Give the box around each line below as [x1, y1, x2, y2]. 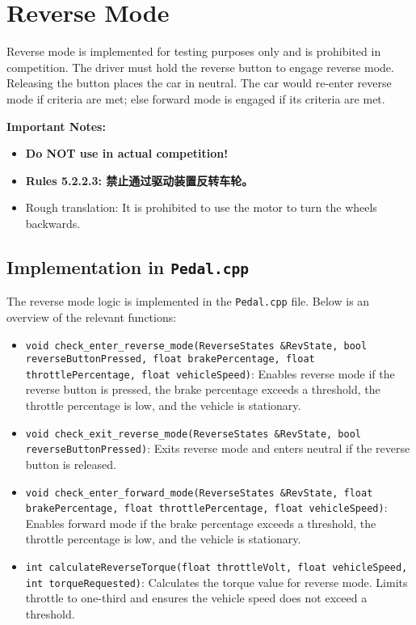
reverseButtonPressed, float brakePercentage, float [25, 353, 315, 365]
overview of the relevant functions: [6, 308, 177, 325]
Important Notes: [6, 117, 106, 134]
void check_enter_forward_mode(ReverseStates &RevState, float [25, 487, 373, 499]
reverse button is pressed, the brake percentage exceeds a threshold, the [25, 381, 380, 398]
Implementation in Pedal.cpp [6, 254, 249, 279]
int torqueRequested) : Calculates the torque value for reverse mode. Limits [25, 573, 408, 590]
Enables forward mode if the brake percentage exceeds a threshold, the [25, 514, 376, 531]
